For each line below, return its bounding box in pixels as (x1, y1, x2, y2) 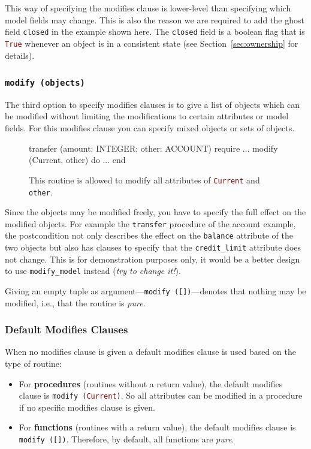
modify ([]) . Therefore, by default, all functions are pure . (19, 433, 234, 445)
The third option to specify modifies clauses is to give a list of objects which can (5, 98, 300, 110)
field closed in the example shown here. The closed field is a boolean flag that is (5, 25, 305, 38)
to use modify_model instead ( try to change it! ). (5, 264, 181, 277)
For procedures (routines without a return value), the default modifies (19, 377, 283, 390)
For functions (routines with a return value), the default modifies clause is (19, 421, 296, 433)
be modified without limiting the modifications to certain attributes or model (5, 110, 289, 122)
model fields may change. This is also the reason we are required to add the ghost (5, 13, 304, 26)
